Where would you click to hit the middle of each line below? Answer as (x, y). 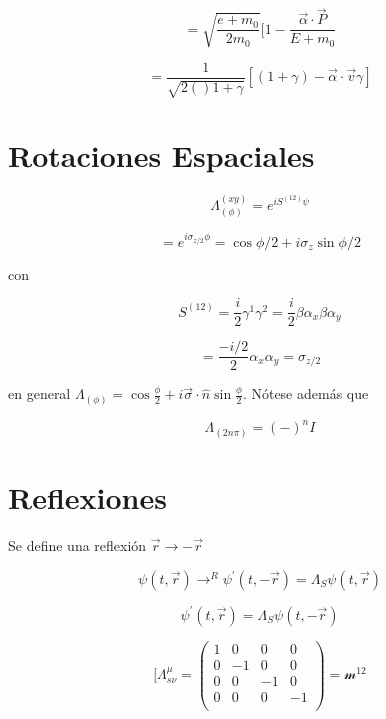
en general (39, 393)
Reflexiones (87, 497)
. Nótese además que (305, 393)
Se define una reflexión (77, 544)
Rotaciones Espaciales (161, 155)
